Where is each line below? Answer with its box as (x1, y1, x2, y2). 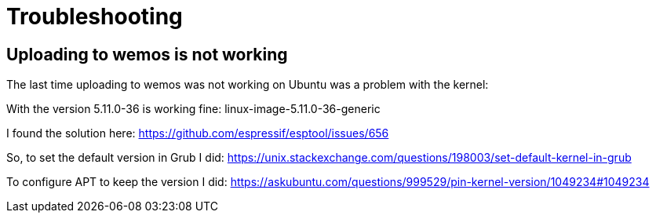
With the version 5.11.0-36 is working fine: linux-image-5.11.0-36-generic (6, 102, 381, 116)
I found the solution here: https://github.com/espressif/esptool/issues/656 (6, 126, 389, 141)
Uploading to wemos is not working (6, 44, 288, 64)
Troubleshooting (6, 3, 183, 30)
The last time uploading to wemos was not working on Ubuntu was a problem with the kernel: (6, 78, 489, 92)
